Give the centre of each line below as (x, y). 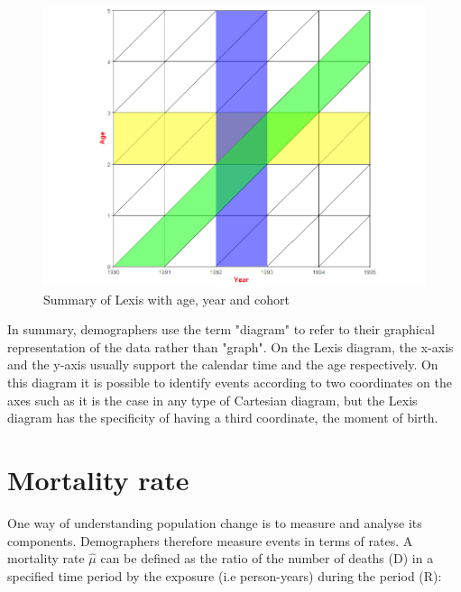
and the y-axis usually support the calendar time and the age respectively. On (223, 364)
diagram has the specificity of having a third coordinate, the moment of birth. (223, 418)
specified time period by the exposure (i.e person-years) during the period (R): (225, 575)
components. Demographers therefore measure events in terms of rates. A (210, 540)
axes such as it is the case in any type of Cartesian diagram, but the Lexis (212, 400)
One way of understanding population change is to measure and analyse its (215, 522)
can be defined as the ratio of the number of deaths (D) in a (267, 558)
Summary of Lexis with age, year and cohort (166, 299)
